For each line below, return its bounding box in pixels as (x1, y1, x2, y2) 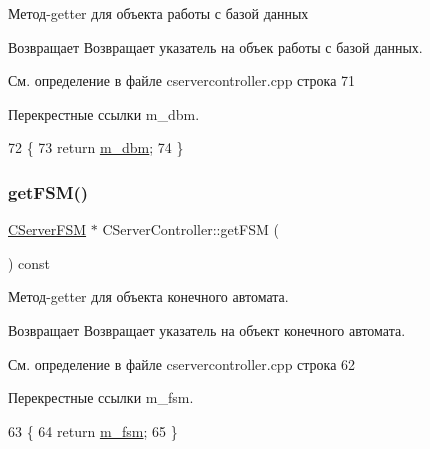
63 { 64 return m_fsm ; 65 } (8, 420, 178, 441)
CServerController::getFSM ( (102, 219, 279, 240)
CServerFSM (8, 219, 87, 240)
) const (8, 252, 51, 273)
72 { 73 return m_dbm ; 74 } (8, 137, 184, 158)
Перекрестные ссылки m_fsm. (8, 387, 194, 408)
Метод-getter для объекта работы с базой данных (8, 3, 309, 23)
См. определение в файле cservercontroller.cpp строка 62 (8, 353, 356, 374)
